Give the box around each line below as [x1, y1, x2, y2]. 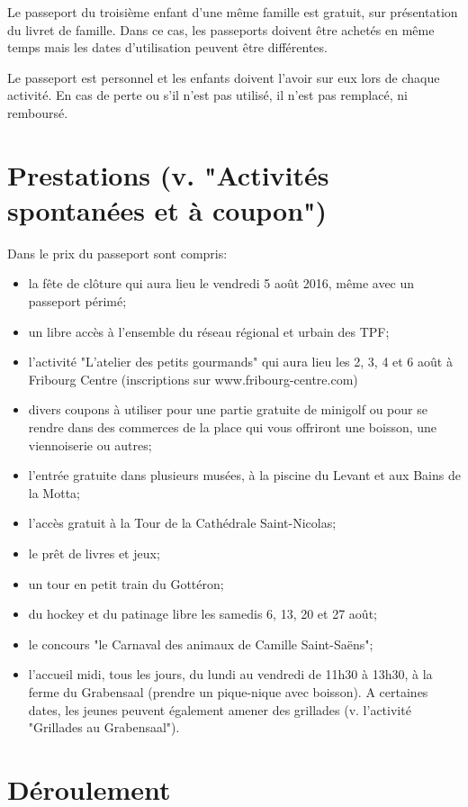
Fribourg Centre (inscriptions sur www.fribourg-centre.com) [28, 369, 358, 388]
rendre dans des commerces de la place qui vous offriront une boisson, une [28, 418, 437, 437]
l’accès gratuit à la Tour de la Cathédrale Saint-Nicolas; [28, 513, 337, 532]
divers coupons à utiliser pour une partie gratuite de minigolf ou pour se [28, 400, 427, 419]
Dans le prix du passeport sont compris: [7, 243, 228, 262]
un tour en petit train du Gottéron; [28, 574, 224, 593]
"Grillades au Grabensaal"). [28, 718, 180, 737]
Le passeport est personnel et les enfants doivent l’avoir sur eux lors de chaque [7, 68, 440, 86]
